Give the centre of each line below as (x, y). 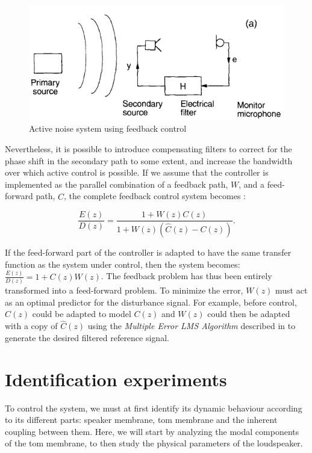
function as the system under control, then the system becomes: (123, 264)
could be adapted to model (82, 314)
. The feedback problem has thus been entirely (186, 276)
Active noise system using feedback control (108, 128)
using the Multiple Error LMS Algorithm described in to (192, 326)
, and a (252, 184)
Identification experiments (116, 379)
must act (292, 290)
